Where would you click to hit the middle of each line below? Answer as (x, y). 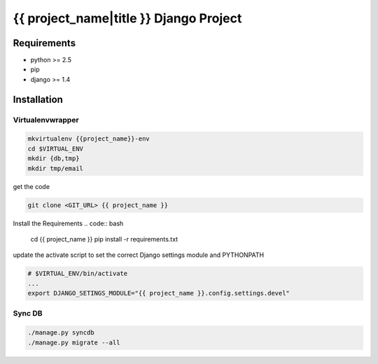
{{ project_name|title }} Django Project (127, 18)
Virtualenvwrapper (46, 120)
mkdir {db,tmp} (54, 159)
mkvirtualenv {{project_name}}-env (89, 139)
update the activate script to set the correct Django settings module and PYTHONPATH (139, 255)
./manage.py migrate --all (74, 342)
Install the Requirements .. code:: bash (68, 223)
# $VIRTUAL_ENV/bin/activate (78, 274)
